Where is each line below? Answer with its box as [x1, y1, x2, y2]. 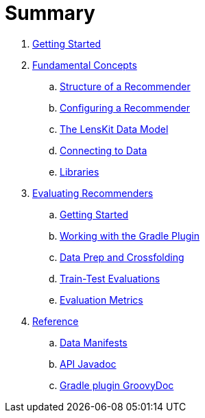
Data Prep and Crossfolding [60, 251, 184, 263]
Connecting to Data [60, 144, 147, 156]
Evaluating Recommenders [32, 187, 154, 199]
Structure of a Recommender [60, 80, 191, 92]
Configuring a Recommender [60, 101, 191, 114]
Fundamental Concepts [32, 59, 137, 71]
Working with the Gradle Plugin [60, 229, 200, 242]
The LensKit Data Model [60, 123, 169, 135]
